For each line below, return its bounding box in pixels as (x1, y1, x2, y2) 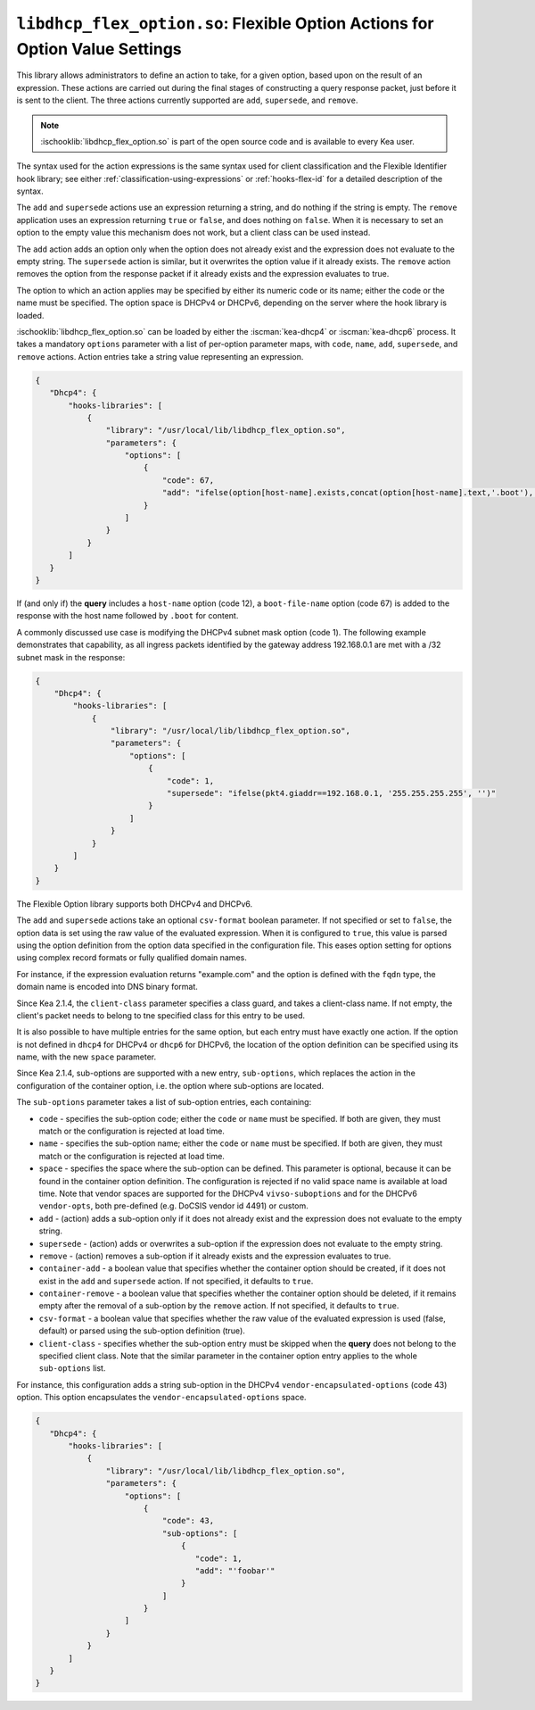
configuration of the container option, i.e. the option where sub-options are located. (16, 1080, 325, 1091)
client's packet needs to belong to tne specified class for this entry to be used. (16, 1009, 306, 1021)
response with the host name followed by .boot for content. (16, 610, 239, 621)
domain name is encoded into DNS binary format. (16, 982, 198, 992)
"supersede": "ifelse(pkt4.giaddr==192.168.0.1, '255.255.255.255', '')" (166, 788, 497, 799)
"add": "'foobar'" (194, 1565, 276, 1575)
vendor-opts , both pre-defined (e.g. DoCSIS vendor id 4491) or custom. (38, 1200, 309, 1211)
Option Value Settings (16, 38, 182, 59)
